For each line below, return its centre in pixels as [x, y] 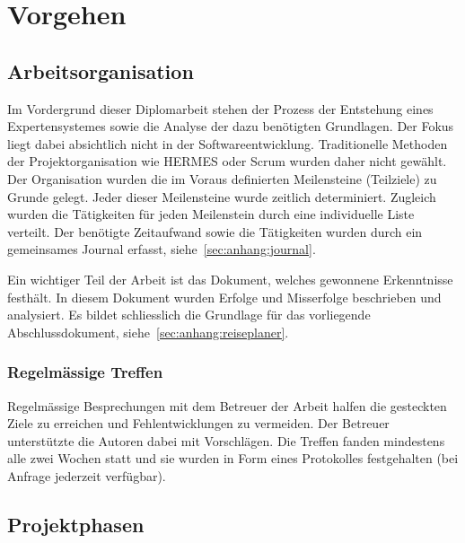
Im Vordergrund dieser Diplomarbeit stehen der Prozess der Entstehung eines [220, 108]
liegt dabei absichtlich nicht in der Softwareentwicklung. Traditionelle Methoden [228, 143]
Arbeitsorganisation [101, 70]
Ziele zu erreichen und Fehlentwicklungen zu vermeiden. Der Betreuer [198, 423]
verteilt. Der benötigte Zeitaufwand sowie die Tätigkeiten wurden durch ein [215, 231]
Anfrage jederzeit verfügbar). [87, 475]
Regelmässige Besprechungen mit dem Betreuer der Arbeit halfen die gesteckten [227, 405]
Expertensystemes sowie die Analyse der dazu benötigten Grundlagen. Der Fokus [231, 126]
